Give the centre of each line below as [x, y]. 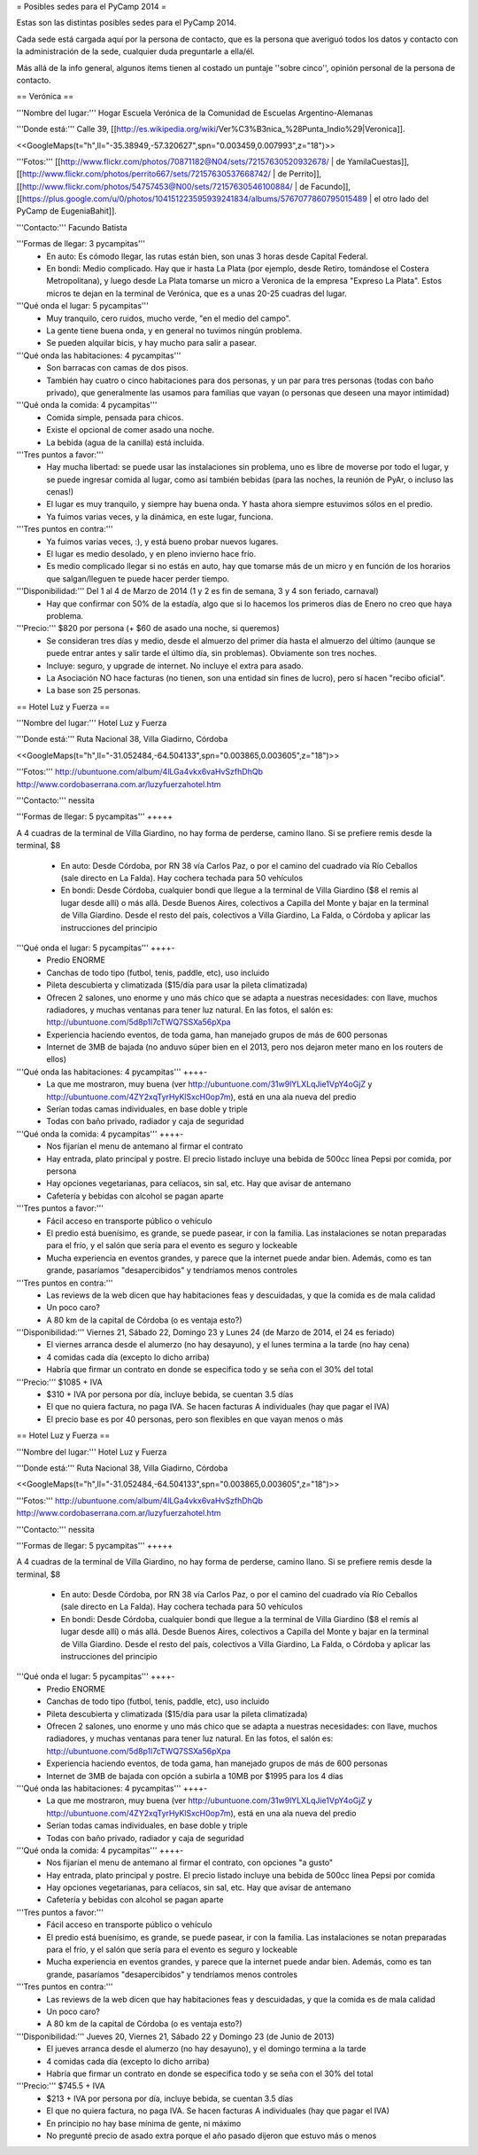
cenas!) [60, 492]
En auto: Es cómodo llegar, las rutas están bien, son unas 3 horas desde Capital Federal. [207, 256]
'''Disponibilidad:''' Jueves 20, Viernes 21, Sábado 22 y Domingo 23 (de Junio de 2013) [176, 2036]
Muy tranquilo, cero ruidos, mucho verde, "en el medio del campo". [169, 318]
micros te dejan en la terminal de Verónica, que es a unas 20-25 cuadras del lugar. [197, 293]
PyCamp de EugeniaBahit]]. [66, 211]
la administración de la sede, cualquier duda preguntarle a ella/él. [136, 51]
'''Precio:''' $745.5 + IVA [61, 2086]
